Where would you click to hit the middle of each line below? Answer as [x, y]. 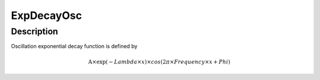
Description [35, 31]
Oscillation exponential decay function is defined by [74, 46]
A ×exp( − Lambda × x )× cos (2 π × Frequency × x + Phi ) [159, 62]
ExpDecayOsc [47, 15]
